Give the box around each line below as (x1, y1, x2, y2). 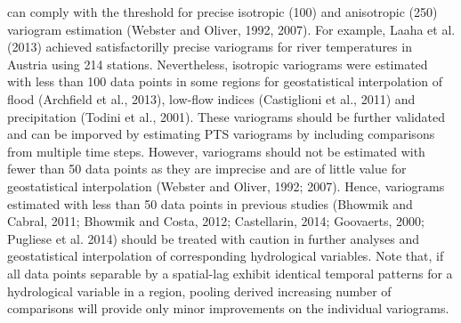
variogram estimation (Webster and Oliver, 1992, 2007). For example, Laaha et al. (7, 20, 456, 38)
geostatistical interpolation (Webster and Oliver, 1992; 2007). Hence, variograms (7, 176, 445, 195)
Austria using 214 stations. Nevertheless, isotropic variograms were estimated (7, 54, 428, 73)
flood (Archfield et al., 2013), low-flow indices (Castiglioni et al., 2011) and (7, 89, 416, 108)
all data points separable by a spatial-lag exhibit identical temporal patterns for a (7, 263, 453, 282)
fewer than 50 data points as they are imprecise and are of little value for (7, 159, 407, 178)
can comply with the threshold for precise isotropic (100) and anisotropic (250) (7, 3, 438, 20)
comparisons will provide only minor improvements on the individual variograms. (7, 299, 449, 318)
